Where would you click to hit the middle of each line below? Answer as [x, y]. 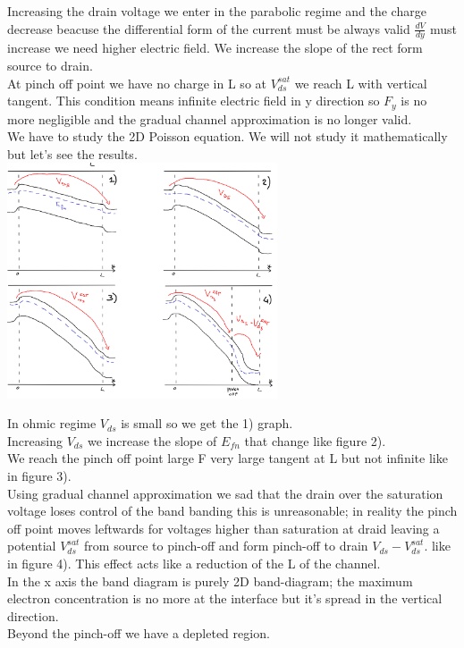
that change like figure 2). [315, 440]
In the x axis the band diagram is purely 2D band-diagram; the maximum [210, 581]
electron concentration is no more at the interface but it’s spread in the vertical [225, 598]
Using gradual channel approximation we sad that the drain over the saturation [225, 493]
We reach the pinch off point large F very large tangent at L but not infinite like [228, 458]
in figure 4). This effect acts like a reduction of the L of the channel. [194, 563]
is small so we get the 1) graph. [207, 423]
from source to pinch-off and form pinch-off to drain [226, 546]
